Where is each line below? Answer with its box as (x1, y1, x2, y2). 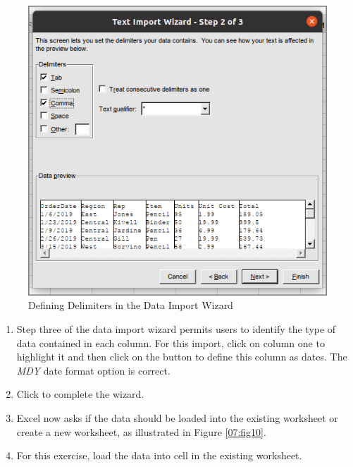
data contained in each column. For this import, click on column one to (16, 335, 325, 350)
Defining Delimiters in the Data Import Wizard (28, 298, 233, 313)
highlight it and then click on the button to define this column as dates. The (16, 349, 347, 364)
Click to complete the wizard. (16, 387, 144, 401)
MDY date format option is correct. (16, 363, 171, 377)
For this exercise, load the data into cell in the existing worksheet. (16, 448, 302, 463)
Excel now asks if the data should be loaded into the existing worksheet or (16, 411, 338, 425)
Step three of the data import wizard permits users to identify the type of (16, 322, 336, 336)
